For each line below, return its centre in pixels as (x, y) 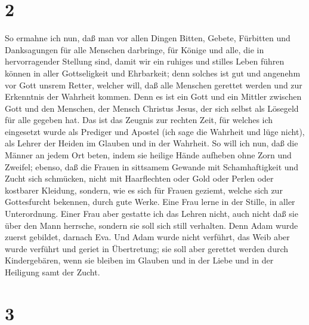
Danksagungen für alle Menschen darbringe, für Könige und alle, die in (135, 49)
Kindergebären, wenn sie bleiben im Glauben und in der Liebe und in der (139, 260)
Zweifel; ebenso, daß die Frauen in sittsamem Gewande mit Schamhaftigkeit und (152, 166)
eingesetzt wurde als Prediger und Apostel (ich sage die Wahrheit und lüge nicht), (155, 131)
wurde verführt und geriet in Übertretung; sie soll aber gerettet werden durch (147, 248)
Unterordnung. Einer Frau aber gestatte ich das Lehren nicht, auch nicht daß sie (152, 214)
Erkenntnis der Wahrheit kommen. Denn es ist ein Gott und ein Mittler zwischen (153, 96)
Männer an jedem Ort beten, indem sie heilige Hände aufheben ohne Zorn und (148, 155)
